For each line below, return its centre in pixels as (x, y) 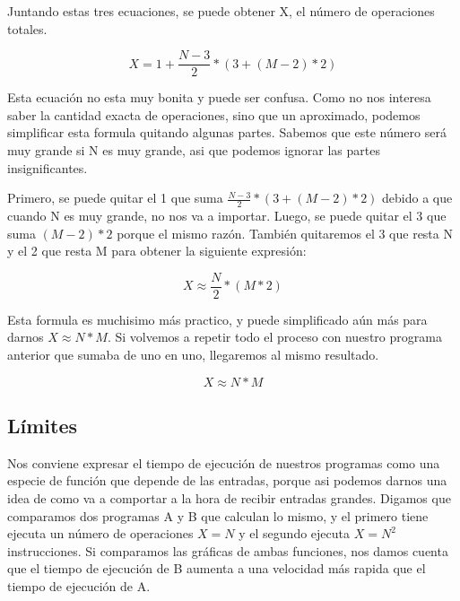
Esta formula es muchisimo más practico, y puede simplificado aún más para (217, 319)
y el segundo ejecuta (294, 533)
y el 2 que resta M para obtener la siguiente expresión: (157, 251)
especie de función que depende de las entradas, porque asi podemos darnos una (227, 480)
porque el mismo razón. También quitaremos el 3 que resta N (285, 233)
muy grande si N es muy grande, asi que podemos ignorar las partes (194, 150)
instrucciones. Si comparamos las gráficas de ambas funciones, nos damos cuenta (228, 550)
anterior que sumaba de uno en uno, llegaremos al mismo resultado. (193, 355)
